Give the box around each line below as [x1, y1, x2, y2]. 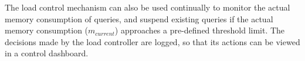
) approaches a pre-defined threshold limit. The [114, 24, 285, 36]
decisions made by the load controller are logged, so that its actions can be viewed [5, 35, 300, 48]
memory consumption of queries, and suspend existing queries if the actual [5, 12, 273, 25]
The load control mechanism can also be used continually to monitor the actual [5, 1, 290, 13]
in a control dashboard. [5, 47, 89, 59]
